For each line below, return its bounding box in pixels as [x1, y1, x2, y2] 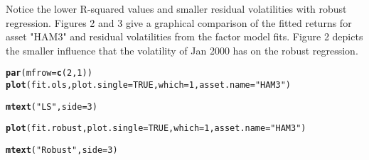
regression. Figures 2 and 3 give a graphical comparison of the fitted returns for [6, 15, 352, 30]
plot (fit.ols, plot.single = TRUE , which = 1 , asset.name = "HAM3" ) [6, 80, 292, 91]
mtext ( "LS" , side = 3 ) [6, 101, 97, 112]
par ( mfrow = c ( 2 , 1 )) [6, 68, 92, 79]
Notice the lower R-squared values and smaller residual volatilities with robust [6, 1, 347, 16]
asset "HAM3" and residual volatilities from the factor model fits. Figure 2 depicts [6, 29, 363, 44]
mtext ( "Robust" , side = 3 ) [6, 145, 118, 155]
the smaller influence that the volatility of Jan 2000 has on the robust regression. [6, 42, 358, 57]
